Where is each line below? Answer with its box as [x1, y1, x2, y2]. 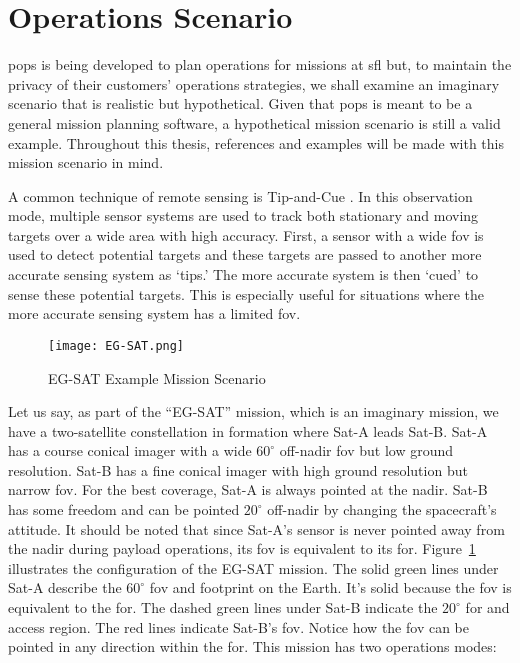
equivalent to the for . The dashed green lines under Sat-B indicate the [8, 597, 438, 618]
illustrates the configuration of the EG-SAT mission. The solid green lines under [8, 557, 499, 578]
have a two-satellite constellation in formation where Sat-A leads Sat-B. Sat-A [8, 420, 488, 441]
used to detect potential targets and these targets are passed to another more [8, 244, 482, 265]
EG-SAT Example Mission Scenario [48, 367, 266, 388]
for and [465, 597, 510, 618]
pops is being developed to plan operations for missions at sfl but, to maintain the [8, 54, 512, 75]
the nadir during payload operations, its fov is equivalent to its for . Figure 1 [8, 538, 476, 559]
